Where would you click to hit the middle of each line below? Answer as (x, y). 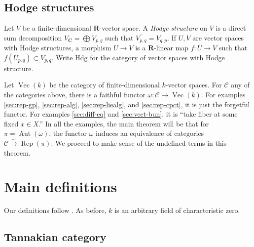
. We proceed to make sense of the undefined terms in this (139, 143)
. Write (62, 57)
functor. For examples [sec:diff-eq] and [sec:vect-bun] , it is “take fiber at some (121, 114)
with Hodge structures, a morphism (58, 48)
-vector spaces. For (194, 85)
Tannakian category (55, 237)
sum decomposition (33, 37)
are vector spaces (218, 37)
